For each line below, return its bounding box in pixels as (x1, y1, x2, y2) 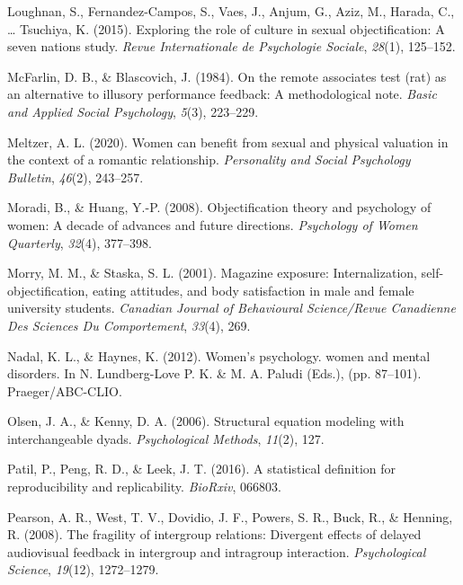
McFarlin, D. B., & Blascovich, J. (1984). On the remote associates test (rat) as (7, 66, 447, 85)
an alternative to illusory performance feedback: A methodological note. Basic (7, 84, 437, 103)
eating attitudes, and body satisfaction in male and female (92, 280, 414, 299)
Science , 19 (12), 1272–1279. (7, 560, 159, 579)
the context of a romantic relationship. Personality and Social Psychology (7, 150, 411, 169)
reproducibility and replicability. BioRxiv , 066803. (7, 477, 281, 496)
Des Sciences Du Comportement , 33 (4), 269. (7, 315, 251, 334)
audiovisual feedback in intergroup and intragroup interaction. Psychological (7, 542, 426, 561)
